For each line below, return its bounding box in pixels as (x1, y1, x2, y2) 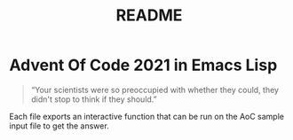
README (115, 5, 183, 26)
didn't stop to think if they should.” (30, 94, 157, 105)
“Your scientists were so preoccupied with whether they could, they (30, 84, 280, 95)
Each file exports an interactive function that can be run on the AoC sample (9, 111, 284, 121)
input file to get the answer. (9, 121, 109, 131)
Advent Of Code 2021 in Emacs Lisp (9, 55, 278, 75)
